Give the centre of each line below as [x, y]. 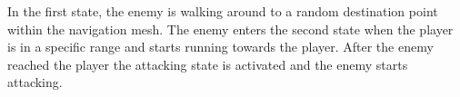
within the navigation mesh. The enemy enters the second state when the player [230, 29]
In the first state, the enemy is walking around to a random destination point [223, 11]
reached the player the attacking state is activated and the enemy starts [208, 64]
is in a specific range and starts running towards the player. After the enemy [220, 47]
